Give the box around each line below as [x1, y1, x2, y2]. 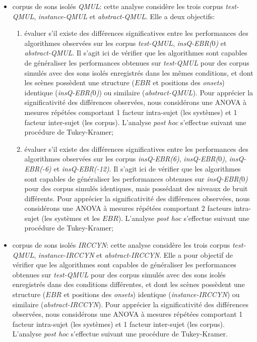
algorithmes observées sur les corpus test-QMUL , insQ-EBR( [24, 37, 212, 48]
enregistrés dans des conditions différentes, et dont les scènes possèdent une [12, 279, 245, 290]
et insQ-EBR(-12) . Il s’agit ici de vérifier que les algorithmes [53, 163, 241, 174]
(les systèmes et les [41, 212, 100, 223]
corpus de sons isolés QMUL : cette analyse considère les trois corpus [12, 1, 223, 11]
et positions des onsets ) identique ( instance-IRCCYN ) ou [63, 289, 240, 300]
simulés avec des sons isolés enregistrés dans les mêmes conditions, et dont [24, 67, 253, 78]
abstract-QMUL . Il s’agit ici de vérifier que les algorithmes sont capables [24, 47, 247, 58]
